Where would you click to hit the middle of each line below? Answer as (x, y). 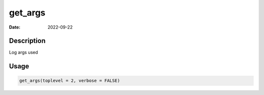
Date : (15, 27)
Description (27, 41)
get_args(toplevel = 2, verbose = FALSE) (70, 81)
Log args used (24, 52)
